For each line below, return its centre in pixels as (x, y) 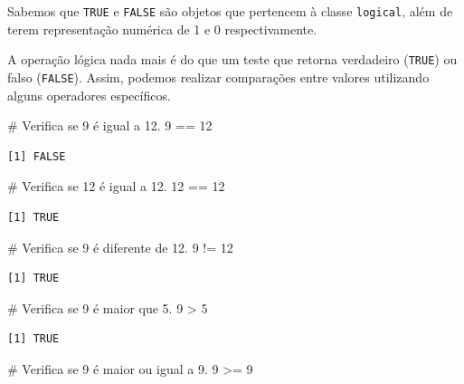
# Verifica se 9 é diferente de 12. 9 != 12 (120, 247)
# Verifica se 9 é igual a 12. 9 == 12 (110, 125)
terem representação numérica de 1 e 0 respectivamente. (162, 29)
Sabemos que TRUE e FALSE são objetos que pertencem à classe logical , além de (230, 11)
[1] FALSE (37, 156)
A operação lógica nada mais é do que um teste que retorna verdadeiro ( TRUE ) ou (232, 59)
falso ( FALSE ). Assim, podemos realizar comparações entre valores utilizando (218, 77)
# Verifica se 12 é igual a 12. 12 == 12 (116, 186)
